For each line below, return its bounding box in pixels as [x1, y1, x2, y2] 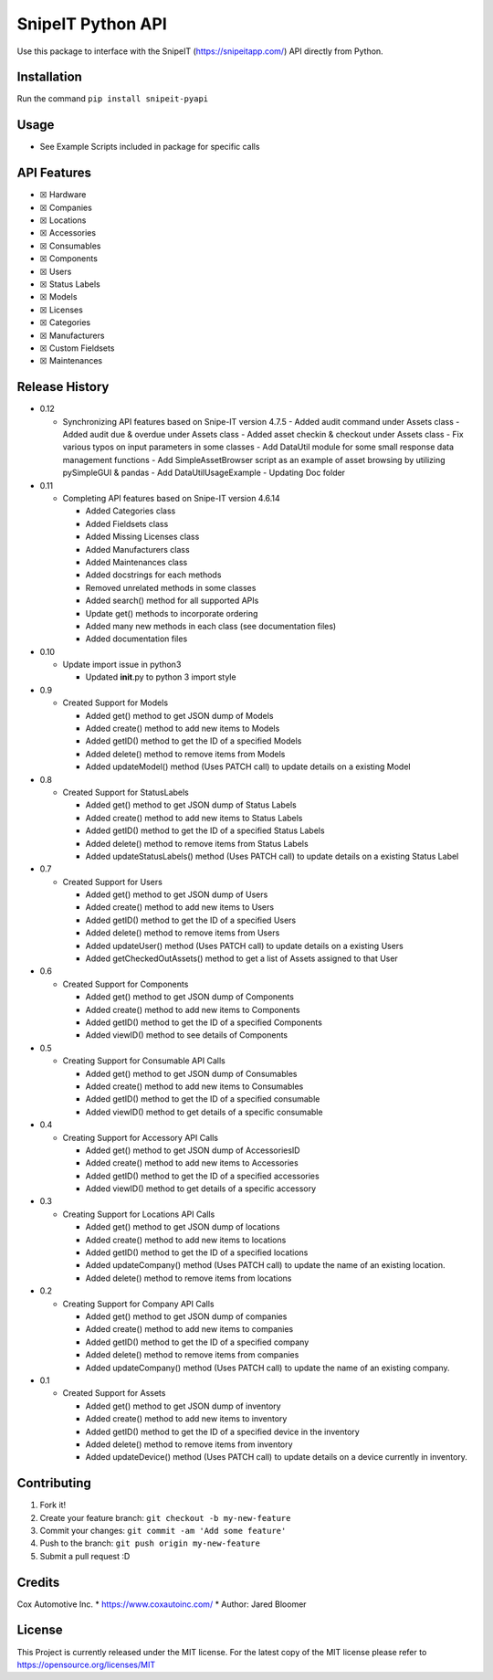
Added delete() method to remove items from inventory [85, 1439, 293, 1450]
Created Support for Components [62, 978, 189, 989]
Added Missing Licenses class [85, 531, 200, 543]
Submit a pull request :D [39, 1550, 131, 1561]
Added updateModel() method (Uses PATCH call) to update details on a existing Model [85, 761, 411, 772]
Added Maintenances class [85, 556, 188, 567]
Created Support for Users [62, 876, 163, 887]
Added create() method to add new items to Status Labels [85, 812, 303, 823]
